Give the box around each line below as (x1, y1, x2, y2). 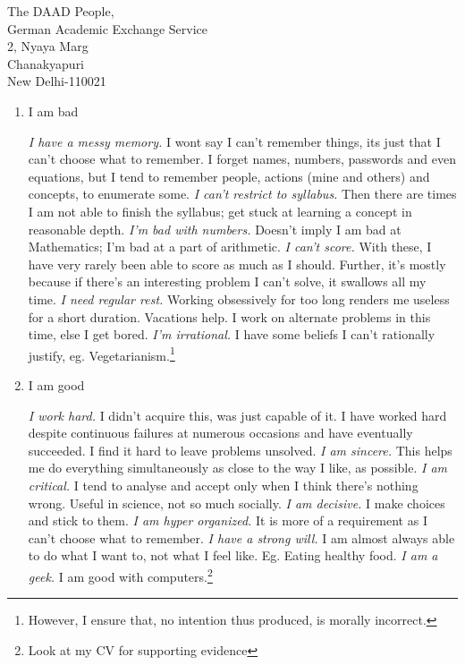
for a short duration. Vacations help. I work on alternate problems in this (28, 307, 431, 326)
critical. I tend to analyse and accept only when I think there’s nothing (28, 475, 418, 494)
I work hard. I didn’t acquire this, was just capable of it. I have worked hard (28, 405, 447, 424)
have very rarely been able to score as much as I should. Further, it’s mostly (28, 254, 446, 273)
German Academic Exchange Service (7, 19, 207, 38)
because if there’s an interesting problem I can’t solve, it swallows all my (28, 272, 427, 291)
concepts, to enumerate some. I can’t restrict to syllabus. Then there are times (28, 184, 457, 203)
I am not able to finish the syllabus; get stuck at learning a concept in (28, 201, 412, 220)
